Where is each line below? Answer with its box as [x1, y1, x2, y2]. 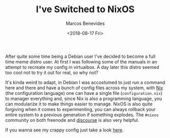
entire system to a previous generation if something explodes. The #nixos [5, 112, 159, 118]
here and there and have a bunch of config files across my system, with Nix [5, 85, 163, 91]
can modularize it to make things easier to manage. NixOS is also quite [5, 100, 153, 107]
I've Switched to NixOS [36, 4, 135, 15]
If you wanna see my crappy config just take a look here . [5, 127, 124, 133]
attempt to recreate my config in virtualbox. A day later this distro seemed [5, 64, 159, 70]
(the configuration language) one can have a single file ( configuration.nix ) [5, 90, 163, 96]
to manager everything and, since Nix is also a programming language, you [5, 95, 162, 101]
